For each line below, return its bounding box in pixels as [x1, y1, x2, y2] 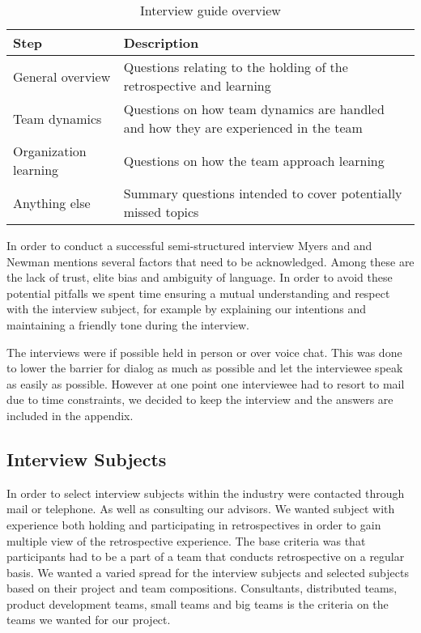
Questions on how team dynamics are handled [123, 100, 385, 118]
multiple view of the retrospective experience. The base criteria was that [6, 532, 366, 549]
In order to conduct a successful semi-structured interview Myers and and [6, 237, 372, 253]
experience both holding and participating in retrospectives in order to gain [6, 516, 381, 533]
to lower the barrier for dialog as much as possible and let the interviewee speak [6, 359, 403, 376]
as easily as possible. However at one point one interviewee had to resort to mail [6, 375, 405, 392]
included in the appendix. [6, 406, 134, 423]
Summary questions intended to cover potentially [123, 184, 402, 202]
